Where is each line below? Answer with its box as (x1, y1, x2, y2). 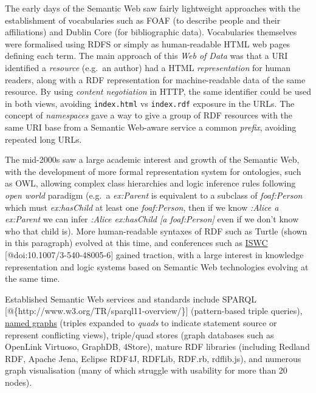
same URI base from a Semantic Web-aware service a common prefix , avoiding (5, 121, 297, 133)
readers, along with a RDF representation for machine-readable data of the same (5, 73, 306, 86)
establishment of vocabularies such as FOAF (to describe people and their (5, 13, 281, 26)
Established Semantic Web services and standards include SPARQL (5, 292, 256, 305)
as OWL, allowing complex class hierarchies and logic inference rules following (5, 177, 296, 190)
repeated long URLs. (5, 132, 82, 145)
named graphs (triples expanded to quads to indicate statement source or (5, 316, 277, 329)
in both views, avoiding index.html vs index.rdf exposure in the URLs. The (5, 97, 295, 109)
